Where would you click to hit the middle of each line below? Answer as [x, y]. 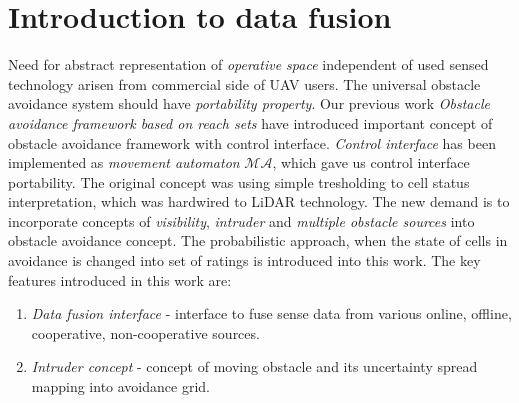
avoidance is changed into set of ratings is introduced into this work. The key [244, 260]
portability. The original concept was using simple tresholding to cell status [239, 181]
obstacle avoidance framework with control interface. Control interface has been [252, 142]
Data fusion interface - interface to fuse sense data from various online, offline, [271, 313]
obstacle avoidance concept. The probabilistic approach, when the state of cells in [258, 240]
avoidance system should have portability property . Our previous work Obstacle [249, 103]
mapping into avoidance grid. [120, 386]
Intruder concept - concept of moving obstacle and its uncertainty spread [254, 366]
